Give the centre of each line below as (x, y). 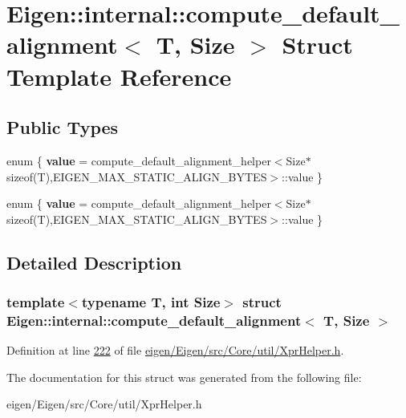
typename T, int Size (151, 302)
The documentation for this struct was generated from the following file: (184, 377)
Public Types (63, 127)
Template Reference (119, 76)
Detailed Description (94, 262)
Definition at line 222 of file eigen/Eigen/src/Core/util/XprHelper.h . (175, 350)
